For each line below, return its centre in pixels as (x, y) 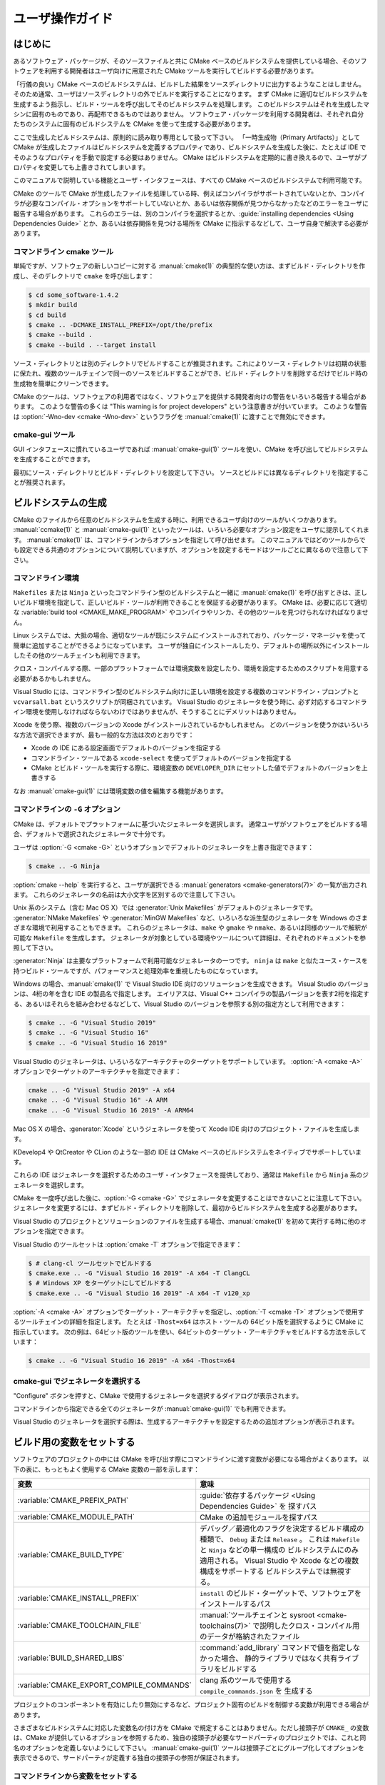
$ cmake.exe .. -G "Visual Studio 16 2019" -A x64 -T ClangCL (139, 1273)
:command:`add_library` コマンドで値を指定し (276, 1648)
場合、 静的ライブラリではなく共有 (279, 1659)
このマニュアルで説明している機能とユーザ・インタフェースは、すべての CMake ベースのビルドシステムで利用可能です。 (190, 180)
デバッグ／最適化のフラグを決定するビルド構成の (282, 1529)
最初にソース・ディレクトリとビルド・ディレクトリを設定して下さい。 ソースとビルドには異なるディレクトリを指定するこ (191, 472)
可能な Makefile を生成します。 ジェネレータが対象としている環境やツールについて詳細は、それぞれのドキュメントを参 (190, 937)
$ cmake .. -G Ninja (64, 866)
